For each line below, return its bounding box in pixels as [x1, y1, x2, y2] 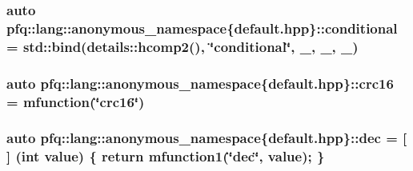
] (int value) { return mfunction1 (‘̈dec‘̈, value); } [6, 146, 325, 166]
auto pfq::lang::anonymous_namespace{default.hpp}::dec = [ [6, 128, 407, 148]
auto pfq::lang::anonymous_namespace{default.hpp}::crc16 [6, 73, 394, 93]
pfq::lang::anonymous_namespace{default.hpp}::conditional [6, 18, 398, 38]
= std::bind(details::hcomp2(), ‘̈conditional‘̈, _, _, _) [6, 36, 359, 56]
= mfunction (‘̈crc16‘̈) [6, 91, 145, 111]
